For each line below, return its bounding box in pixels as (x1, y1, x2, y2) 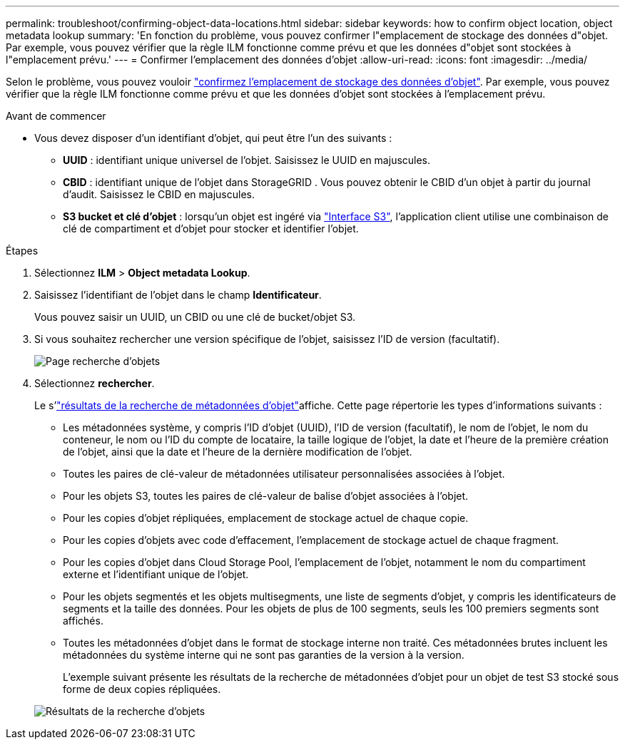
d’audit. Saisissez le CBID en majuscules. (63, 188, 255, 200)
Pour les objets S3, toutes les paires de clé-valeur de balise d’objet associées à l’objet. (63, 490, 469, 502)
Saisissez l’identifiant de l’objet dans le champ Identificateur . (34, 289, 322, 301)
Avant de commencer (6, 110, 106, 122)
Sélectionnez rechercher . (34, 377, 155, 389)
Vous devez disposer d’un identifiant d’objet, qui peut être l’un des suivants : (34, 132, 392, 144)
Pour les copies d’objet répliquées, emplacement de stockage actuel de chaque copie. (63, 512, 469, 524)
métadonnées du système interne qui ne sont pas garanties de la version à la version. (63, 649, 464, 661)
